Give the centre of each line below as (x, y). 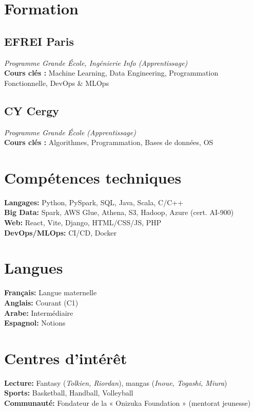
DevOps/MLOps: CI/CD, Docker (61, 232)
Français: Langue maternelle (51, 292)
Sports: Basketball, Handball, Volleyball (69, 393)
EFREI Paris (39, 41)
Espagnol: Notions (35, 323)
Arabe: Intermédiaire (39, 312)
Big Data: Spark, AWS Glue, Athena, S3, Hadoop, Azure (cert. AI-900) (119, 212)
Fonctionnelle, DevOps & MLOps (57, 83)
